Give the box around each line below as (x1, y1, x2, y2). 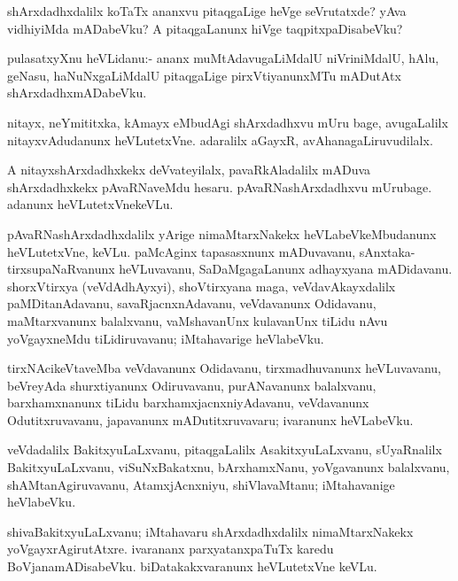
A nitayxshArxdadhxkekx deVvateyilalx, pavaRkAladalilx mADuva (7, 160, 371, 179)
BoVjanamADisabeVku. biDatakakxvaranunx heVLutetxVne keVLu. (7, 557, 377, 576)
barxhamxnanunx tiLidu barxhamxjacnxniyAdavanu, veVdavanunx (7, 393, 369, 412)
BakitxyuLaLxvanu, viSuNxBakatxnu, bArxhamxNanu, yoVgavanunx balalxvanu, (7, 458, 450, 476)
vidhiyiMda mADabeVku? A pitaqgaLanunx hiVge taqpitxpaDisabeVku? (7, 19, 403, 37)
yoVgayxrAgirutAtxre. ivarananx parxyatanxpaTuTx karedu (7, 539, 334, 558)
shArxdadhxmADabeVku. (7, 83, 147, 102)
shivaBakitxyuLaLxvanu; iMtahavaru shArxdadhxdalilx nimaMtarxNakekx (7, 522, 414, 540)
